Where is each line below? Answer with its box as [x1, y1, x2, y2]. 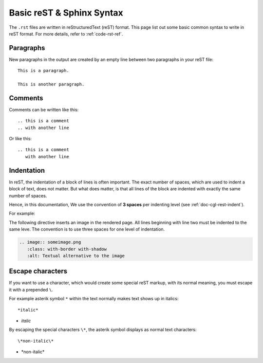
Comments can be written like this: [9, 107, 79, 112]
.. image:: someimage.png [19, 239, 81, 245]
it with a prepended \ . [9, 287, 53, 292]
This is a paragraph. [18, 68, 69, 73]
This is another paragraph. [18, 82, 85, 87]
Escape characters [9, 267, 68, 275]
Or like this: [9, 136, 32, 142]
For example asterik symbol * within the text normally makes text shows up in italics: [9, 296, 179, 302]
